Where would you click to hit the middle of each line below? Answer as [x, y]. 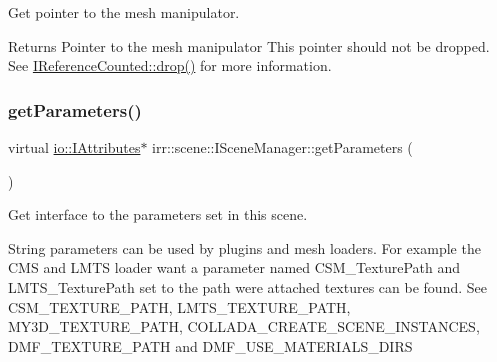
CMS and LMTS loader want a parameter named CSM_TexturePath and [234, 267]
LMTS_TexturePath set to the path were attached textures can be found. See [247, 286]
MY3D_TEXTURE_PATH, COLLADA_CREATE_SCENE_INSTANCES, [244, 326]
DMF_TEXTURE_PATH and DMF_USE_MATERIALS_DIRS [210, 345]
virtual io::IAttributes [74, 147]
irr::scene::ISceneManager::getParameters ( [282, 147]
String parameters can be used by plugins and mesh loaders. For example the [244, 247]
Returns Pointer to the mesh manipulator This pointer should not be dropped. [249, 45]
